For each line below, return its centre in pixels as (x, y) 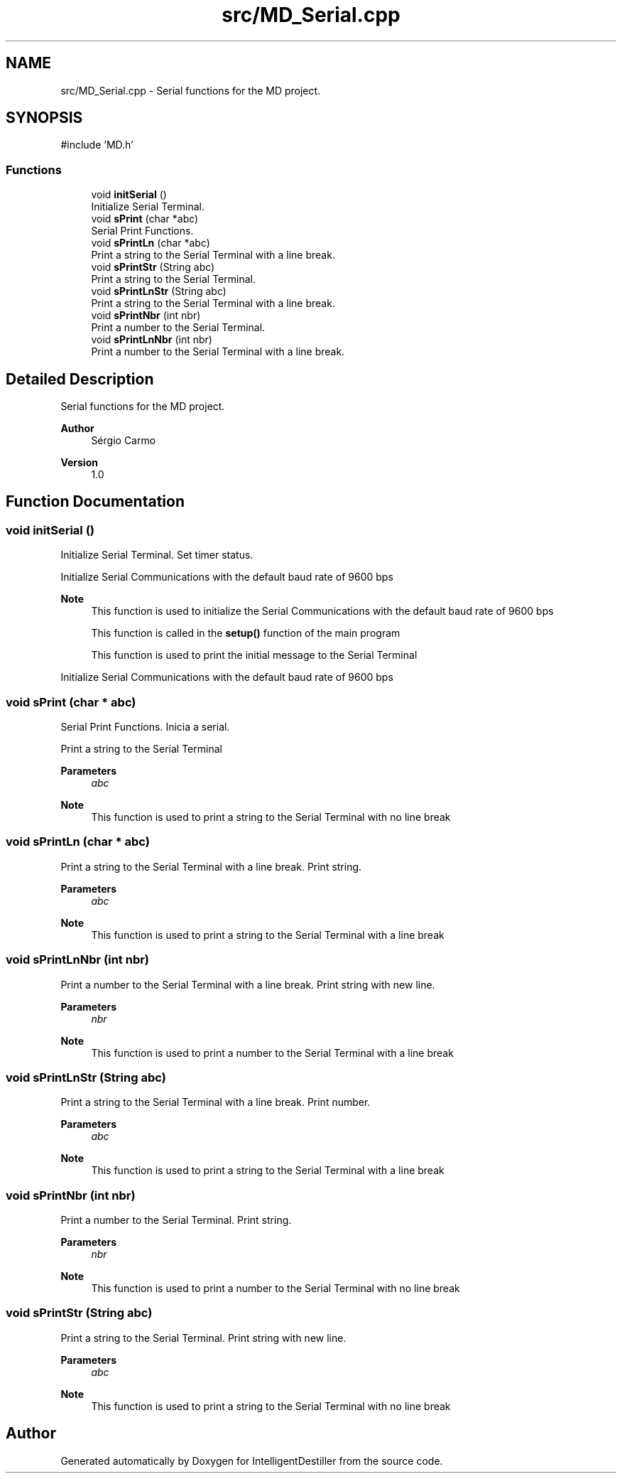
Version (79, 463)
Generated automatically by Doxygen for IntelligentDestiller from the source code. (252, 1461)
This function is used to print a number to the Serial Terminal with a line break (272, 1053)
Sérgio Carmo (124, 441)
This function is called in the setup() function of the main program (246, 633)
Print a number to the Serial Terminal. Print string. (176, 1220)
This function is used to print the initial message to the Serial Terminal (254, 655)
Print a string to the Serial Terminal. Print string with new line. (203, 1338)
